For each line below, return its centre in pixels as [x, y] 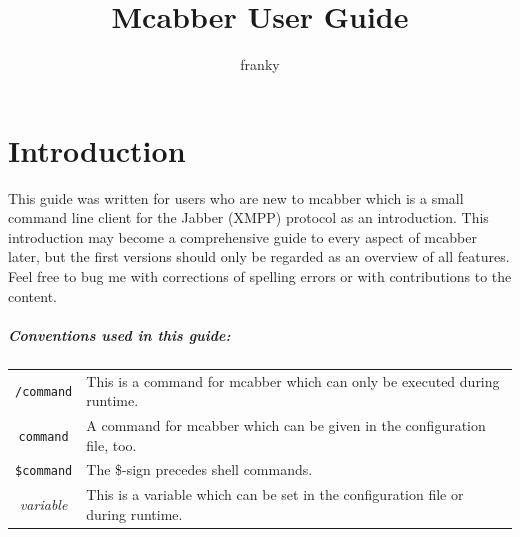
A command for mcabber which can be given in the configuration [286, 424]
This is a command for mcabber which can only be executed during [293, 380]
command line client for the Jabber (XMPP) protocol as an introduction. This [248, 217]
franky [260, 64]
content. [32, 295]
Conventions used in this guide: [119, 334]
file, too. [111, 444]
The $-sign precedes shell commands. [199, 469]
